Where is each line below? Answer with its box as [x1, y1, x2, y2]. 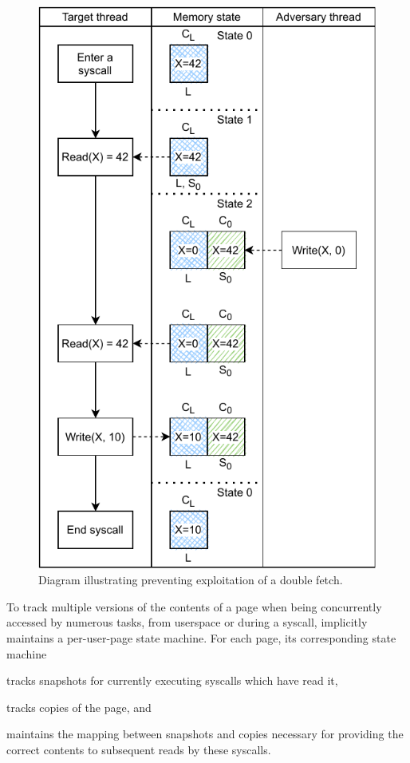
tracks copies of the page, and [6, 698, 152, 715]
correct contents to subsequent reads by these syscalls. [6, 741, 271, 757]
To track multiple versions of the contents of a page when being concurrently [6, 598, 382, 615]
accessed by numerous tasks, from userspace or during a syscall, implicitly [6, 614, 368, 631]
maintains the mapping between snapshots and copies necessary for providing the [6, 725, 404, 742]
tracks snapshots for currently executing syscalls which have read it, [6, 672, 338, 689]
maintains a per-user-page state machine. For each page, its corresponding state [6, 629, 396, 646]
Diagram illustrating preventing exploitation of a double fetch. [38, 571, 343, 588]
